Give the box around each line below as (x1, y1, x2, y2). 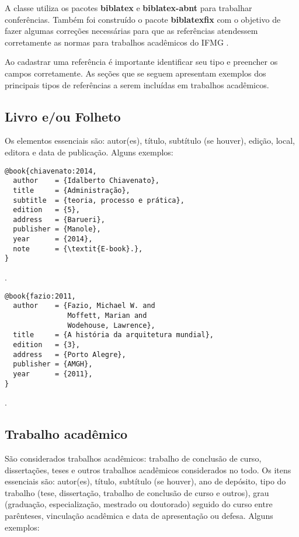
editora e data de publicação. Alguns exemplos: (5, 145, 173, 158)
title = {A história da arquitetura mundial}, (13, 331, 214, 339)
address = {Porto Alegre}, (13, 350, 126, 359)
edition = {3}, (13, 340, 80, 349)
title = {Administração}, (13, 186, 130, 195)
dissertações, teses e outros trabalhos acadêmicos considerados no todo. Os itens (5, 463, 291, 476)
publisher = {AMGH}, (13, 360, 93, 369)
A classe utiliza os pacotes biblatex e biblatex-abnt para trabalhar (5, 2, 252, 13)
